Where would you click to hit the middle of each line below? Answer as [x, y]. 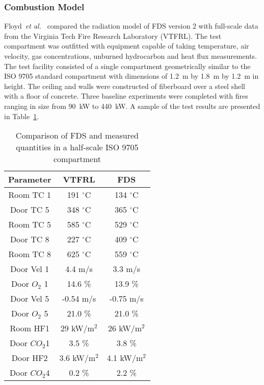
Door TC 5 [30, 210]
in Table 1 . [22, 116]
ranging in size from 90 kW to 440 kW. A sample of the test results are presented [132, 106]
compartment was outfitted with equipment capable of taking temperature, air [127, 46]
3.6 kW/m [77, 358]
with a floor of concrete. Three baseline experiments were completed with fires [126, 96]
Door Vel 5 [30, 299]
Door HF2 [30, 358]
